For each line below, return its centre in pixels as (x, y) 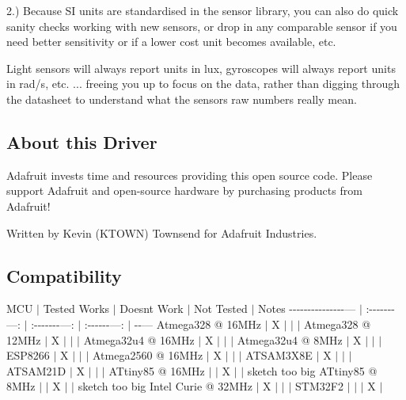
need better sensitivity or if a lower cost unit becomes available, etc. (171, 42)
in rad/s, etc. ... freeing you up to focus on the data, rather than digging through (203, 84)
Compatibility (64, 275)
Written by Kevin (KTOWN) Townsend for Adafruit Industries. (162, 232)
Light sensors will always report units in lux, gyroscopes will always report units (201, 68)
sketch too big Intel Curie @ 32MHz (165, 386)
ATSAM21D (36, 370)
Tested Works (76, 309)
